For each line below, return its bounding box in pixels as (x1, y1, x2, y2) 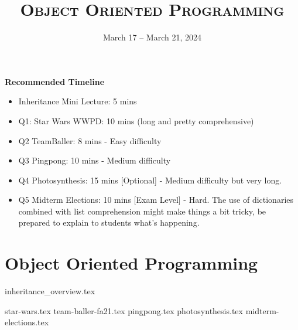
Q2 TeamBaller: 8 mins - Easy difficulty (18, 134, 162, 147)
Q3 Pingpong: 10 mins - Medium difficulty (18, 154, 171, 166)
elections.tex (5, 316, 49, 328)
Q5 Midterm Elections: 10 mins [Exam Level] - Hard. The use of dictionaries (18, 193, 294, 206)
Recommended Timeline (5, 75, 105, 87)
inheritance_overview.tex (5, 285, 95, 297)
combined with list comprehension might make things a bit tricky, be (18, 205, 266, 217)
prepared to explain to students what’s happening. (18, 216, 200, 229)
